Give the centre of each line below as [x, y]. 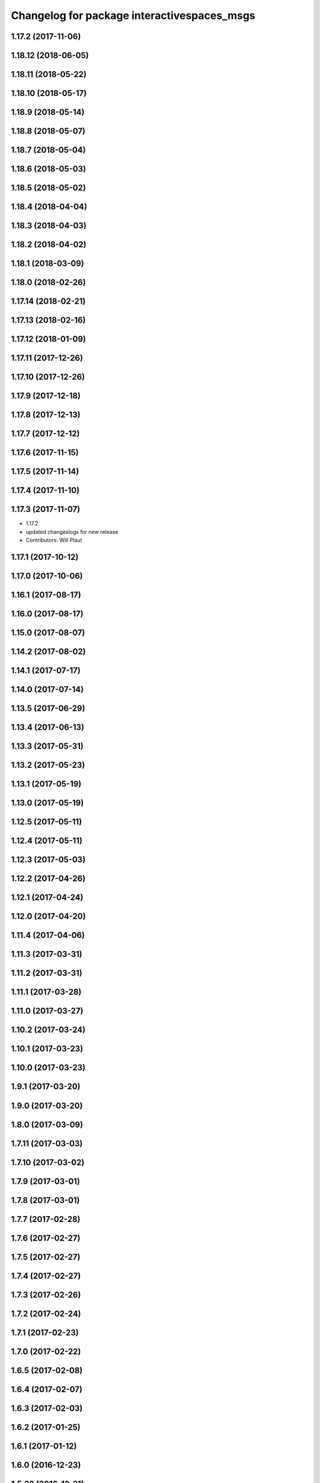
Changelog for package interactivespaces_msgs [133, 15]
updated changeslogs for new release [72, 532]
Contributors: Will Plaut [54, 540]
